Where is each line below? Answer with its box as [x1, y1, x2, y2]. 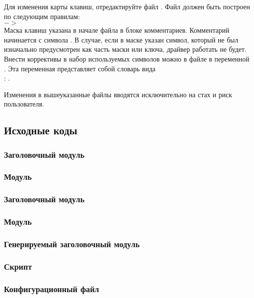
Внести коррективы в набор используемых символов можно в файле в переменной [4, 53, 250, 64]
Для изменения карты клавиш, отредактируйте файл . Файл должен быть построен [4, 1, 250, 11]
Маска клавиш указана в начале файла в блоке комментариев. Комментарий [4, 25, 230, 35]
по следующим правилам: [4, 11, 80, 21]
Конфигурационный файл [4, 282, 99, 295]
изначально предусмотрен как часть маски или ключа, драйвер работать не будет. [4, 44, 247, 54]
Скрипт [4, 260, 32, 272]
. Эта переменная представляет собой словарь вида [4, 63, 156, 73]
